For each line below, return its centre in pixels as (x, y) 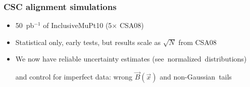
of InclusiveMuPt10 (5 (78, 25)
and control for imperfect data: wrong (74, 77)
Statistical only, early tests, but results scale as (88, 42)
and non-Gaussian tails (196, 77)
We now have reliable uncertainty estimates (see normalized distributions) (131, 59)
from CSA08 (197, 42)
